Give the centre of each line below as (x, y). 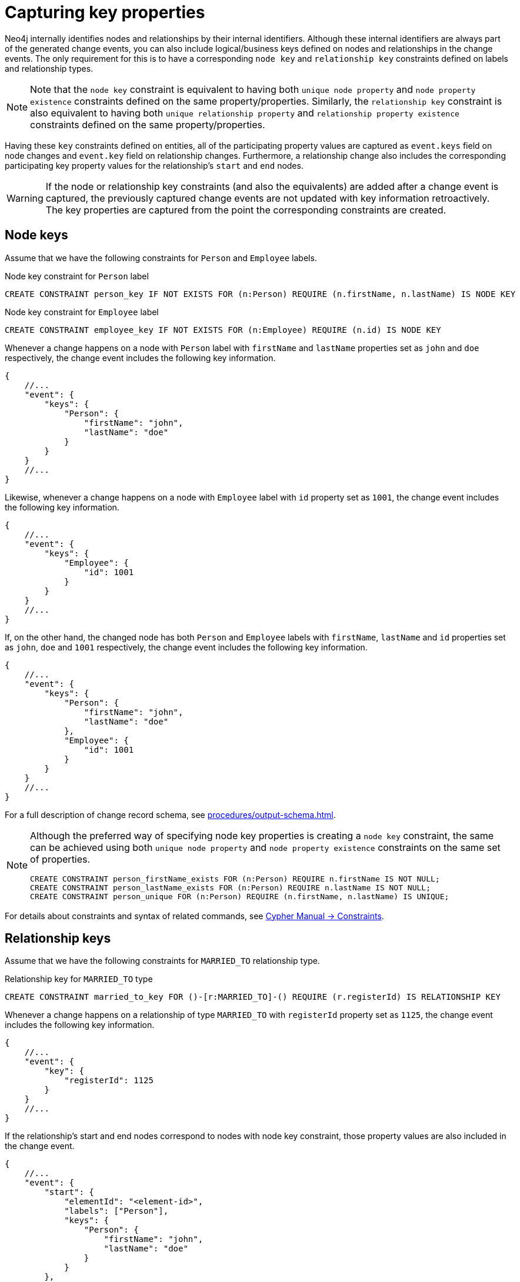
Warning (25, 198)
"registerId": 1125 (109, 1081)
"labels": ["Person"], (116, 1211)
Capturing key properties (105, 12)
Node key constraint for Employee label (82, 312)
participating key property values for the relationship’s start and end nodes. (154, 165)
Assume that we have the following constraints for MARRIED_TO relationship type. (162, 961)
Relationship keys (58, 939)
